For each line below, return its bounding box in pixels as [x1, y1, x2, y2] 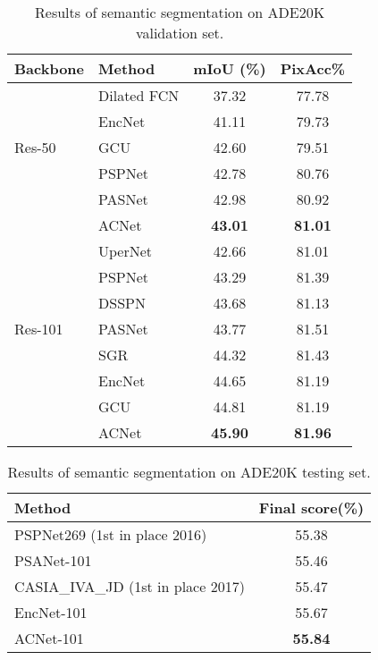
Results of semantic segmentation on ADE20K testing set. [7, 461, 371, 482]
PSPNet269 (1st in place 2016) [14, 524, 207, 545]
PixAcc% [280, 58, 346, 79]
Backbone [14, 58, 85, 79]
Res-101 [14, 318, 63, 339]
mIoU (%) [193, 58, 266, 79]
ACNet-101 [14, 628, 84, 648]
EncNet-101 [14, 602, 88, 622]
